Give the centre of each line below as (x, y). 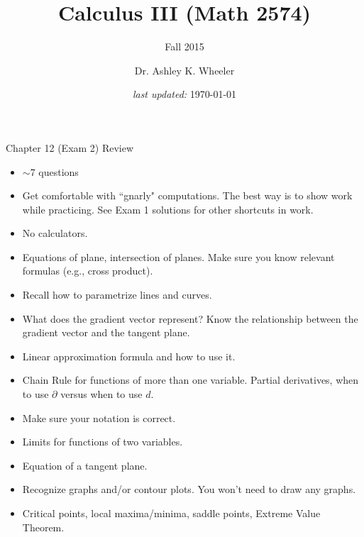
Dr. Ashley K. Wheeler (184, 70)
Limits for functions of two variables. (103, 442)
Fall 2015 (184, 46)
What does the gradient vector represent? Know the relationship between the (190, 318)
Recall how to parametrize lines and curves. (117, 295)
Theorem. (43, 527)
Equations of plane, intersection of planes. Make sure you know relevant (178, 256)
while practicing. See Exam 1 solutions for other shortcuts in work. (168, 209)
